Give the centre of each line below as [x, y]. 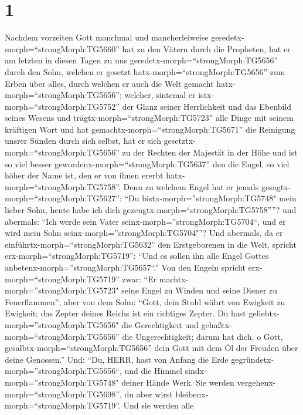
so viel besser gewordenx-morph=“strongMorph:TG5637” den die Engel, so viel [147, 163]
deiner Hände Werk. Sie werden [178, 382]
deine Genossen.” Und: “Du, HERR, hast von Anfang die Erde [117, 359]
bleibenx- [192, 394]
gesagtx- [276, 186]
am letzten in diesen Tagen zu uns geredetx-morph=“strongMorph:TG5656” [141, 60]
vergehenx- [256, 382]
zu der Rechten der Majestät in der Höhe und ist [210, 152]
